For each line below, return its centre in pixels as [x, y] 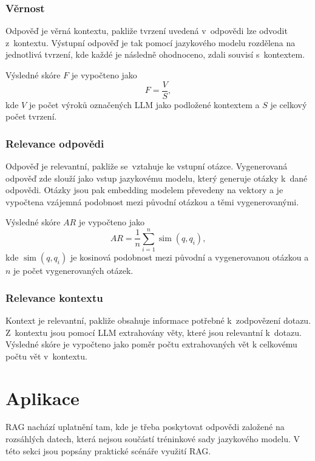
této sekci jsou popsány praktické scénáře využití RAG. [108, 450]
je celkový [289, 104]
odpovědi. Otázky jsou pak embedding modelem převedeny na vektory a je [144, 190]
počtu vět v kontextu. [46, 356]
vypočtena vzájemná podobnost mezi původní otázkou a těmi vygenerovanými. [152, 201]
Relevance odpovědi [55, 143]
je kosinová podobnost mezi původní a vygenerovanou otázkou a [189, 257]
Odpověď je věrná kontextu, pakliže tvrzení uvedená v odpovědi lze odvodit [147, 31]
